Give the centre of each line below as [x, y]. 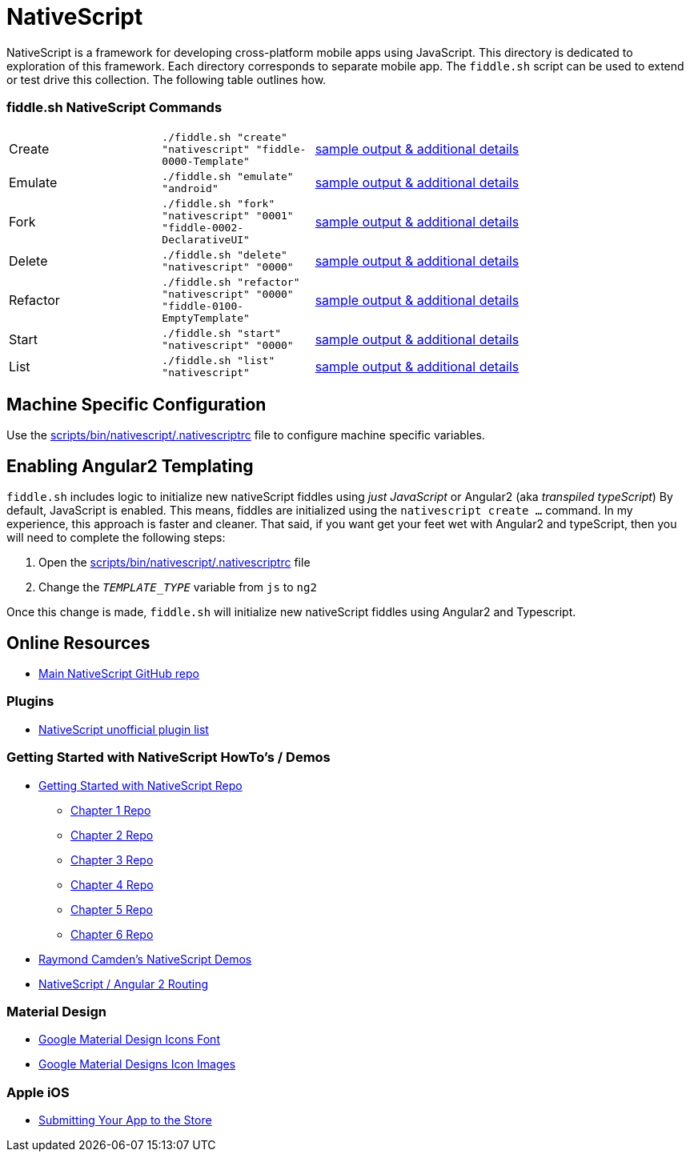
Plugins [30, 701]
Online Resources [78, 643]
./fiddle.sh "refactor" [231, 282]
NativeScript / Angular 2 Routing [124, 984]
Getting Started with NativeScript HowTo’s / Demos [168, 757]
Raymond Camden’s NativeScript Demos [145, 959]
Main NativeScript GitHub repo [119, 674]
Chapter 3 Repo [112, 859]
